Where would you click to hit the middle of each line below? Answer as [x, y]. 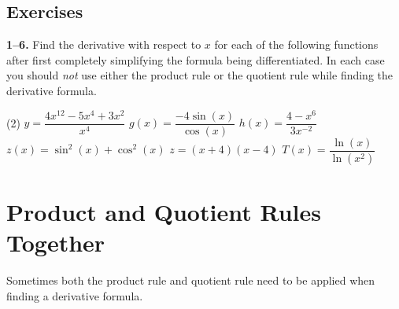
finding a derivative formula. [75, 295]
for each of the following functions [296, 44]
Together [56, 242]
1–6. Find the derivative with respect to [104, 44]
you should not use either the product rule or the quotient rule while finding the [200, 75]
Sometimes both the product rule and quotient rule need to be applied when [191, 280]
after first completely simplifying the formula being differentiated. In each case [196, 59]
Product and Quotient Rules [164, 211]
